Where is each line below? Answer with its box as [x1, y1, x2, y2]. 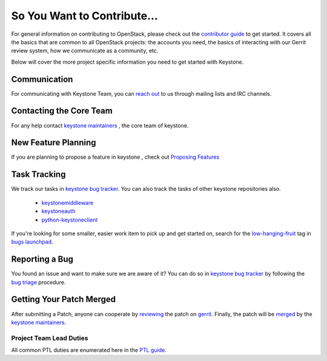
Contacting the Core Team [11, 106, 113, 116]
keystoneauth [41, 208, 76, 215]
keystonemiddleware [41, 199, 94, 206]
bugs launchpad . [11, 238, 54, 245]
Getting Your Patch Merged [11, 294, 116, 305]
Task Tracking [11, 170, 66, 180]
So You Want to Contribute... [11, 9, 159, 22]
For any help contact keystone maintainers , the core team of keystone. [11, 122, 189, 129]
